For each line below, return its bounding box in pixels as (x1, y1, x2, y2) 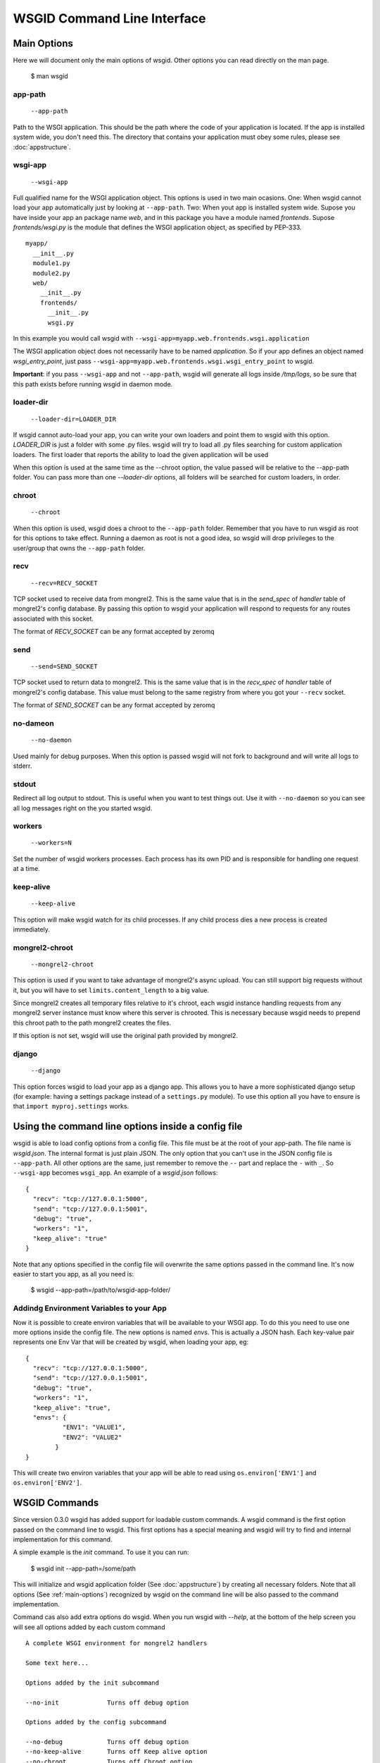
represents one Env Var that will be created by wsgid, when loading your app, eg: (13, 1338, 249, 1346)
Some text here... (25, 1659, 89, 1667)
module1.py (32, 260, 70, 267)
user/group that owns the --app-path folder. (13, 544, 146, 552)
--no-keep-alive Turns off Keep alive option (25, 1747, 208, 1756)
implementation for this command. (13, 1535, 113, 1544)
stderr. (13, 762, 32, 770)
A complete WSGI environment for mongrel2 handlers (25, 1640, 208, 1647)
